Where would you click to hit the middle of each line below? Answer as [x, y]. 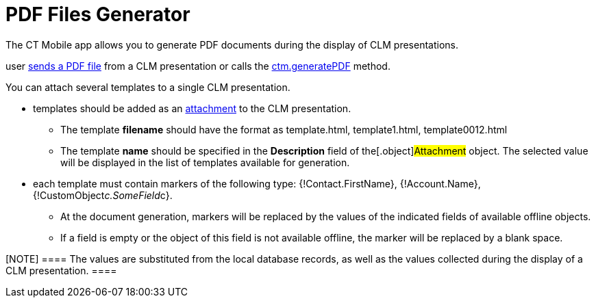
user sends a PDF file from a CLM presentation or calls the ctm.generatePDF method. [198, 66]
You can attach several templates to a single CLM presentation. [148, 87]
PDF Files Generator [98, 14]
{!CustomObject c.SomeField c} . [103, 195]
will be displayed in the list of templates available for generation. [205, 162]
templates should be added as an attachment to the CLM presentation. [192, 108]
